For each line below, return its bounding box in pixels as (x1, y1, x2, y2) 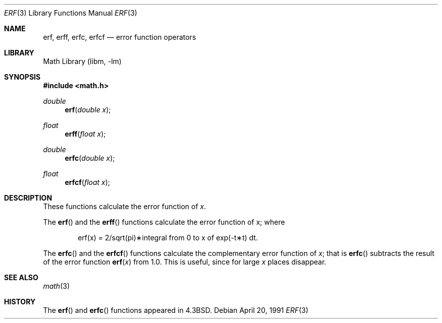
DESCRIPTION (4, 193, 52, 202)
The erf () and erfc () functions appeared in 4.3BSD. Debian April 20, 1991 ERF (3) (43, 306, 309, 314)
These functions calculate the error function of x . (43, 202, 206, 211)
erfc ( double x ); (65, 154, 115, 162)
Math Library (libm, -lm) (43, 57, 122, 66)
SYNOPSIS (4, 73, 41, 81)
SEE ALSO (4, 273, 38, 282)
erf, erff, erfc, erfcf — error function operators (43, 33, 196, 41)
